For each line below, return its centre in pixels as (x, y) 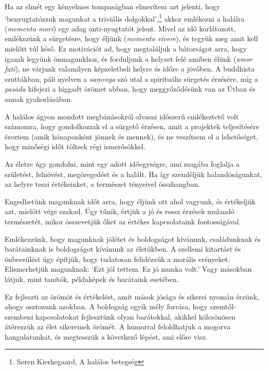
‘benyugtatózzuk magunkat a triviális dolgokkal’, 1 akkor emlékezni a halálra (125, 17)
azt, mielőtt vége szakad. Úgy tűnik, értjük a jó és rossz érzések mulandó (120, 211)
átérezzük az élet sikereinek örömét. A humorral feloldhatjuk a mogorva (118, 327)
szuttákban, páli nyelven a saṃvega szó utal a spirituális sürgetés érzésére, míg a (131, 78)
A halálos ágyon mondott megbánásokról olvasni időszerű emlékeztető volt (122, 116)
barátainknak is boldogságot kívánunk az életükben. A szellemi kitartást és (123, 249)
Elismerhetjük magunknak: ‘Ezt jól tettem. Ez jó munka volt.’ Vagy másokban (128, 269)
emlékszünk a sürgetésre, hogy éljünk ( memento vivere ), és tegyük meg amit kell (131, 38)
